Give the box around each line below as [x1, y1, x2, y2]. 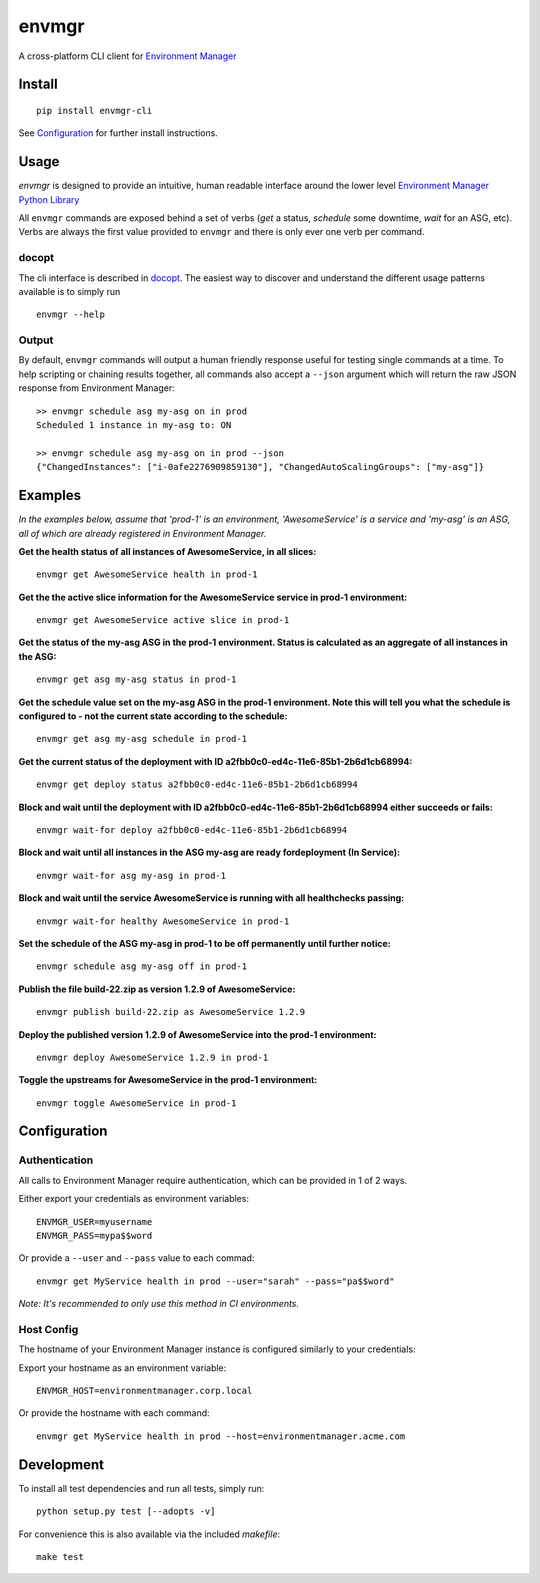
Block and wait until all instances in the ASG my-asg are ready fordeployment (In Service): [18, 846, 400, 859]
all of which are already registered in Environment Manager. [18, 527, 267, 539]
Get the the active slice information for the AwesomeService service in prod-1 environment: [18, 591, 408, 603]
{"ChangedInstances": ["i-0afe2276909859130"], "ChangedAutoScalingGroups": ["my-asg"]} [36, 461, 485, 473]
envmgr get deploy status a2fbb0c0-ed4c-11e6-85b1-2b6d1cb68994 [36, 779, 359, 790]
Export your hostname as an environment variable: [18, 1361, 227, 1374]
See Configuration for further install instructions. [18, 127, 219, 139]
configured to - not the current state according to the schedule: [18, 710, 288, 722]
